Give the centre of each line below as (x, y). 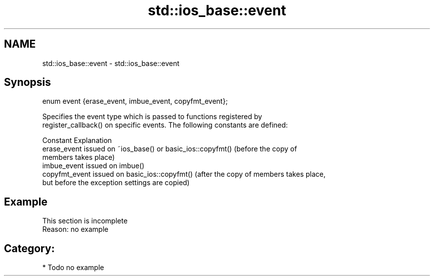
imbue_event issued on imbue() (93, 166)
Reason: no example (75, 229)
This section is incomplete (85, 221)
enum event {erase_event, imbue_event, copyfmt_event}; (135, 101)
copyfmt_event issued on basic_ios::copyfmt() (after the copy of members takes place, (184, 174)
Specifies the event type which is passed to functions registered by (152, 117)
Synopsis (27, 82)
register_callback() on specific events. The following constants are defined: (165, 125)
